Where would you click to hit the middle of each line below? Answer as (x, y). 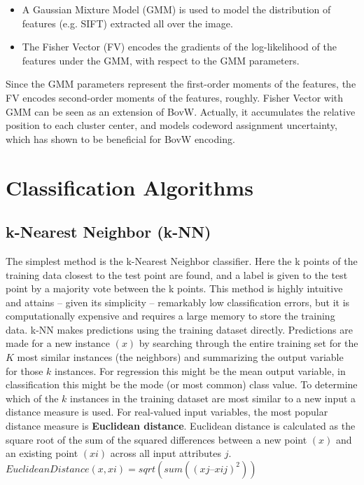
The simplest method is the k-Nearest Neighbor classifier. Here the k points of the (182, 260)
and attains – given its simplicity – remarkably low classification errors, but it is (178, 302)
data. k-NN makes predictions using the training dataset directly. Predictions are (179, 329)
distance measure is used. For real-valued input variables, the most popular (167, 412)
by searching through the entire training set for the (248, 343)
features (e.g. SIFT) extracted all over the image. (127, 23)
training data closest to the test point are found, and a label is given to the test (177, 274)
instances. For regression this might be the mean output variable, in (200, 370)
